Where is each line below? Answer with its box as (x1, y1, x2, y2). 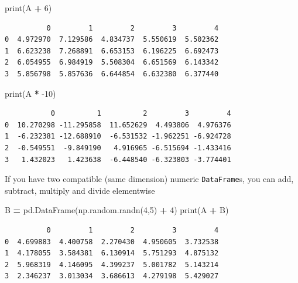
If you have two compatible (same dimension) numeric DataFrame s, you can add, (5, 173, 294, 185)
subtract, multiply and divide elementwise (5, 184, 155, 196)
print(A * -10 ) (5, 87, 56, 99)
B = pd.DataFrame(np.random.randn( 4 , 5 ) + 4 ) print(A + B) (5, 204, 229, 216)
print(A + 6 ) (5, 2, 52, 14)
